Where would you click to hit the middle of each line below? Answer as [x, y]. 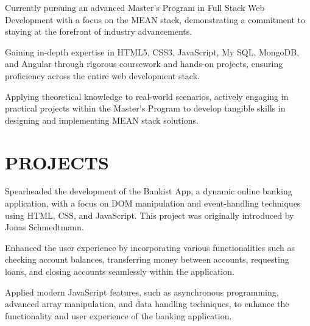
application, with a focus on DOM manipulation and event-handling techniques [153, 203]
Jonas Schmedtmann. [44, 227]
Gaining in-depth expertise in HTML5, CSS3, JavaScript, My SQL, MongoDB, [152, 51]
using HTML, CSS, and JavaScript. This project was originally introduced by [150, 215]
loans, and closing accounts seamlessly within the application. [120, 271]
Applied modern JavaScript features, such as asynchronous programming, [142, 292]
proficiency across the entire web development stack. [102, 75]
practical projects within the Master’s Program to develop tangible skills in [145, 108]
